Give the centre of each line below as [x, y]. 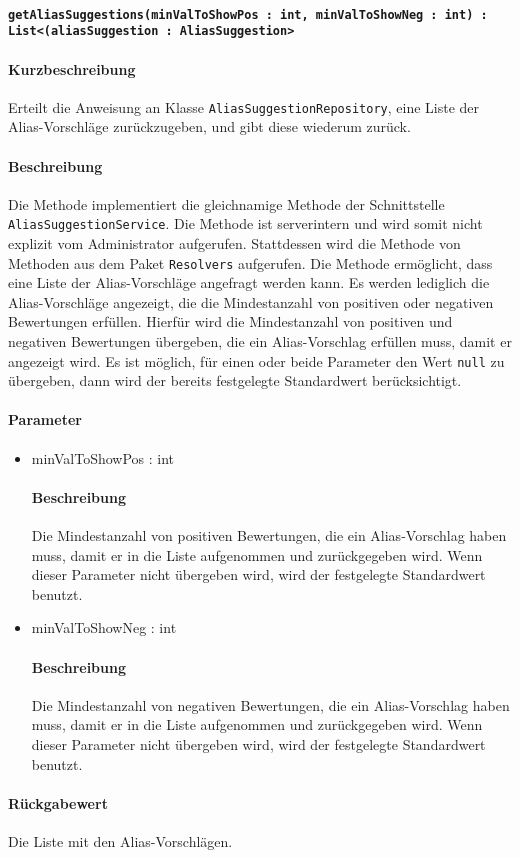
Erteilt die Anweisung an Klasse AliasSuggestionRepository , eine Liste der [244, 106]
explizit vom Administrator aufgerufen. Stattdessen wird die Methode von [234, 243]
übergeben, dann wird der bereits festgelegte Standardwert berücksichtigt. [235, 380]
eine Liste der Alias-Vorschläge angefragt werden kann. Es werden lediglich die [249, 282]
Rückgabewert [58, 802]
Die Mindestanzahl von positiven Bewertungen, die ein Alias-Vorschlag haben [269, 535]
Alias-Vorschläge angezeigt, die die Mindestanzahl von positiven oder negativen [251, 301]
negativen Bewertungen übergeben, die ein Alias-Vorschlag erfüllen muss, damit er [260, 341]
